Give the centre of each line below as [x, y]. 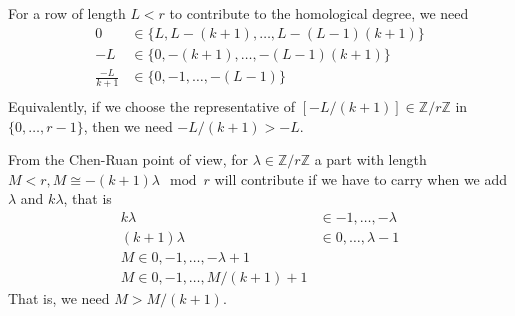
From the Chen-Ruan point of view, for [128, 159]
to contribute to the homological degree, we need [319, 13]
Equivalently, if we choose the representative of [152, 106]
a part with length [370, 159]
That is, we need [59, 298]
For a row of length [67, 13]
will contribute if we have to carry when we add [361, 178]
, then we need [128, 125]
